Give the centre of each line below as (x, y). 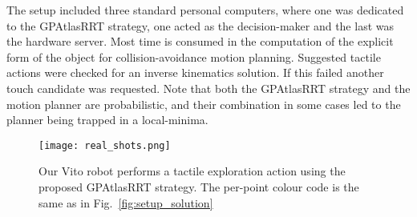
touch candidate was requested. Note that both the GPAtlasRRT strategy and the (208, 88)
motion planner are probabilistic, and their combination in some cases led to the (204, 104)
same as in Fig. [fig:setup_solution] (126, 202)
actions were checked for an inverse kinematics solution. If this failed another (195, 72)
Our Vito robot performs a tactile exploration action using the (192, 171)
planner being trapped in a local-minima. (107, 120)
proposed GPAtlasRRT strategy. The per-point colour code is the (199, 187)
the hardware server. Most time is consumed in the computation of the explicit (200, 41)
